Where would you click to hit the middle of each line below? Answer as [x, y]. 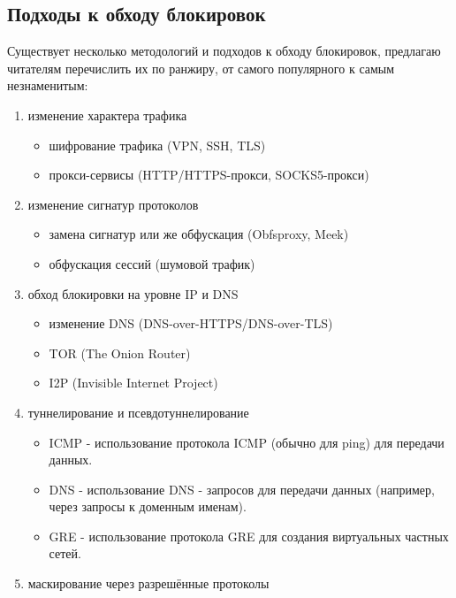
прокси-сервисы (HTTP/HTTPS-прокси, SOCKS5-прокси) [209, 175]
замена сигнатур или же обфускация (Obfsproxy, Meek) [199, 234]
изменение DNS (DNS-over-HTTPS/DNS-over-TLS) [191, 323]
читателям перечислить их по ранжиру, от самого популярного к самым [201, 68]
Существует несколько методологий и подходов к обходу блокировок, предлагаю [224, 51]
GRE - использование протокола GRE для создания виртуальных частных [249, 536]
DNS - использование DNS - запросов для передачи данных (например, [242, 489]
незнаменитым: [48, 85]
